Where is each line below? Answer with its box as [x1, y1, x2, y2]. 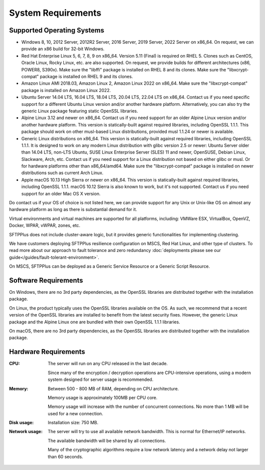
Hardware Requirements [9, 347, 85, 356]
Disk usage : [9, 420, 34, 426]
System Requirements [9, 7, 102, 18]
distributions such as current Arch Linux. [21, 170, 104, 176]
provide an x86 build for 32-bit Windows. [21, 46, 105, 52]
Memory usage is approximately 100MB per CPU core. [48, 394, 158, 401]
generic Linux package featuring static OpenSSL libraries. [21, 108, 138, 114]
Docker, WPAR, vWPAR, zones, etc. [9, 222, 80, 228]
